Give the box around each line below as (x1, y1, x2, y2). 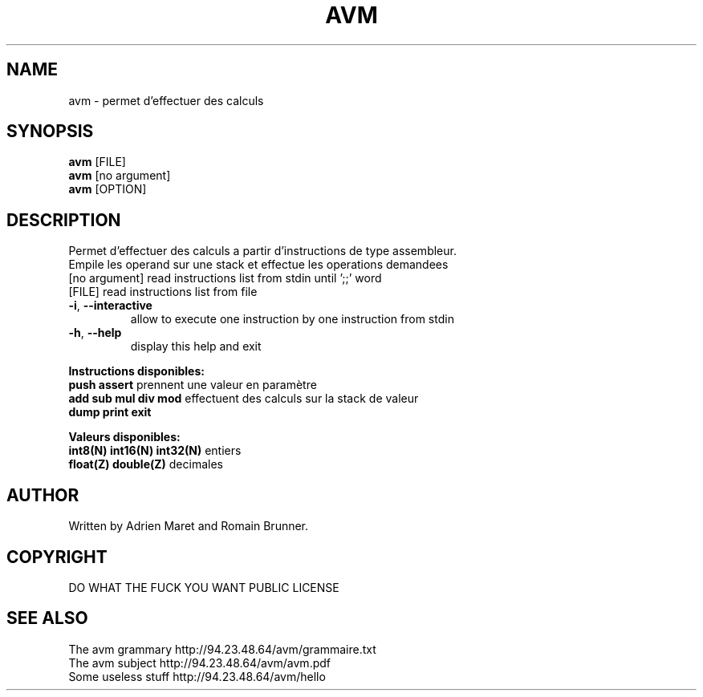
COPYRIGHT (6, 546, 108, 567)
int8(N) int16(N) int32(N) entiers (68, 444, 242, 458)
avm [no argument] (68, 168, 171, 183)
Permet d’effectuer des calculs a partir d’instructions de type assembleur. (68, 244, 457, 258)
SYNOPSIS (6, 121, 94, 142)
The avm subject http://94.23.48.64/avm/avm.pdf (68, 655, 331, 670)
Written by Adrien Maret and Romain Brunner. (68, 519, 309, 533)
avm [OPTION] (68, 182, 147, 197)
